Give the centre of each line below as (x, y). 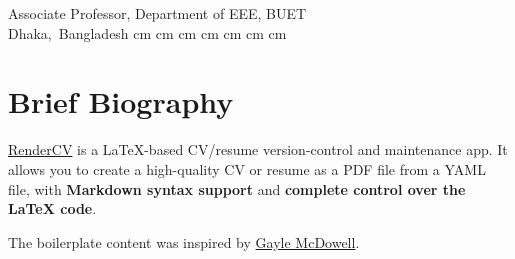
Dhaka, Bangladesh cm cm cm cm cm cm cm (147, 32)
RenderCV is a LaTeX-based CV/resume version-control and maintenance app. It (258, 149)
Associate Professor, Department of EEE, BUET (157, 13)
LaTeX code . (52, 208)
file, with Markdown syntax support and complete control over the (237, 188)
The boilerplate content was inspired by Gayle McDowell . (184, 241)
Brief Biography (121, 101)
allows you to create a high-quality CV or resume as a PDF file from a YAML (247, 168)
